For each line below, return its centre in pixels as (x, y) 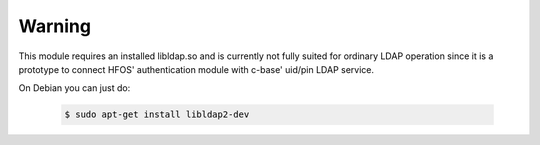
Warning (55, 26)
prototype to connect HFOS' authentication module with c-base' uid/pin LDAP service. (196, 69)
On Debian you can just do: (74, 88)
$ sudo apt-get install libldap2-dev (157, 114)
